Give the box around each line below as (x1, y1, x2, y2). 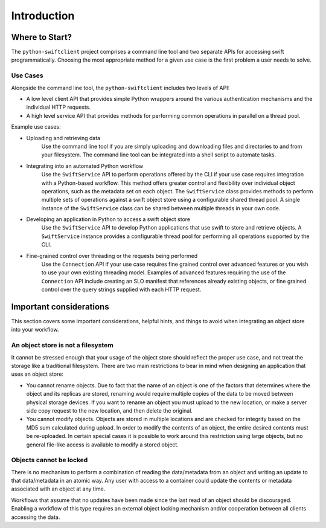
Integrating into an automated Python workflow (26, 162, 144, 169)
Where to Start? (11, 32, 72, 42)
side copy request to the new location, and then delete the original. (26, 407, 193, 414)
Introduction (11, 9, 75, 22)
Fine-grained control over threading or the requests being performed (26, 252, 198, 259)
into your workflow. (11, 326, 59, 333)
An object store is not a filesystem (11, 341, 114, 350)
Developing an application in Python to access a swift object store (26, 216, 191, 223)
